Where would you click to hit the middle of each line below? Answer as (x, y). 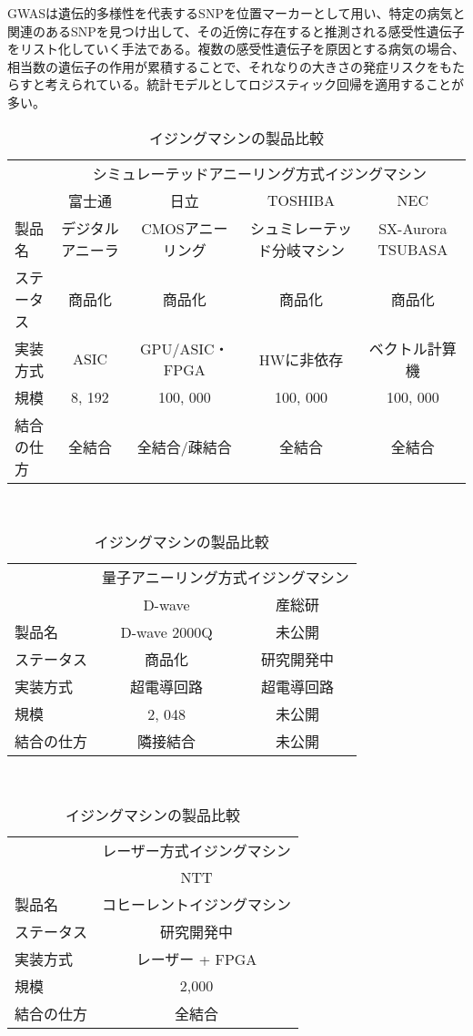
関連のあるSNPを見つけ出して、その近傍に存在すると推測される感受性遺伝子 (236, 31)
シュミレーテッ (302, 228)
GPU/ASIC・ (184, 349)
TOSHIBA (302, 200)
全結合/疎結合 (184, 446)
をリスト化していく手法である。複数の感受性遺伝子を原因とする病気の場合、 (236, 49)
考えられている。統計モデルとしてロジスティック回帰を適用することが (255, 84)
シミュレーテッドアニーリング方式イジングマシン (260, 173)
